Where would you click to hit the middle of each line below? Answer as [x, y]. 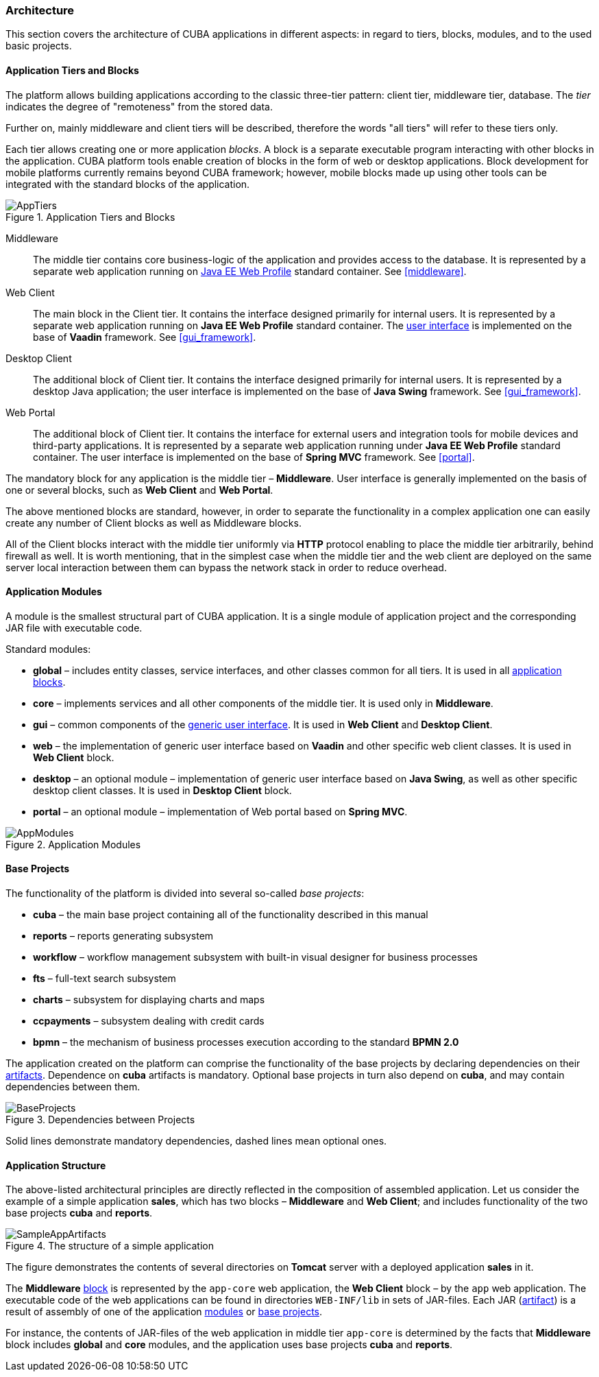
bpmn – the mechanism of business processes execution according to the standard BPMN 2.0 [246, 1042]
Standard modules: [48, 649]
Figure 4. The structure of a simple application [110, 1246]
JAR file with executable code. [74, 627]
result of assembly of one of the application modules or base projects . [164, 1312]
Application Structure [56, 1165]
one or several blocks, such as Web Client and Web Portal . [139, 490]
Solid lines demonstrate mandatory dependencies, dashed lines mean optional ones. [196, 1141]
